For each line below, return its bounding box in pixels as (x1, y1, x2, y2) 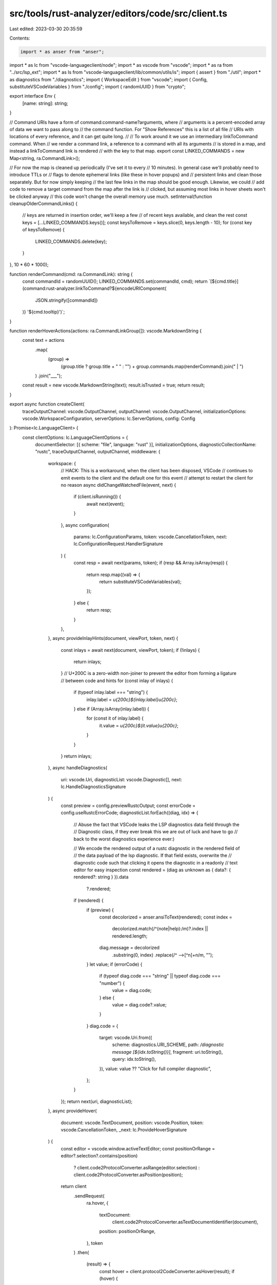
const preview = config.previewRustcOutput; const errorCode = (61, 802, 196, 809)
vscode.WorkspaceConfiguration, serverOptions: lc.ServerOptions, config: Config (22, 415, 195, 421)
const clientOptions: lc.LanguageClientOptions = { (22, 434, 128, 440)
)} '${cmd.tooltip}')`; (22, 309, 65, 315)
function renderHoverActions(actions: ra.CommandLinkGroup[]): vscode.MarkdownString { (9, 328, 202, 334)
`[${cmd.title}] (208, 278, 239, 285)
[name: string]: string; (22, 100, 69, 106)
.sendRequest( (73, 1192, 105, 1199)
